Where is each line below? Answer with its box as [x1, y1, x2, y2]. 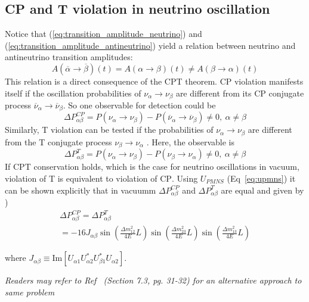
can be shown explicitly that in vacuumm [5, 183, 156, 196]
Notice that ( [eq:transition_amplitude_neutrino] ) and [5, 27, 202, 40]
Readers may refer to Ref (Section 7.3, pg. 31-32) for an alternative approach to [5, 274, 302, 287]
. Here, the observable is [146, 135, 235, 148]
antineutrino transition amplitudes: [5, 51, 133, 63]
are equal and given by [221, 183, 304, 196]
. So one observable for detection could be [63, 99, 216, 111]
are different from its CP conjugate [175, 86, 304, 99]
